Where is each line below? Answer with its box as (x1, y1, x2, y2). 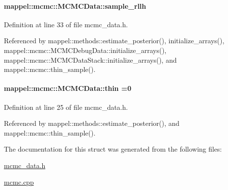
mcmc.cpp (4, 176, 34, 187)
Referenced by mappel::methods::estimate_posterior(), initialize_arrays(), (4, 35, 225, 46)
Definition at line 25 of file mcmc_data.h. (4, 102, 128, 112)
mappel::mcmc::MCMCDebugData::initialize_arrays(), (4, 45, 167, 55)
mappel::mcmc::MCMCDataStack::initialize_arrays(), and (4, 54, 177, 65)
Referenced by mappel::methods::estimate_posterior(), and (4, 118, 180, 128)
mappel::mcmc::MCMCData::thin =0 (4, 83, 131, 93)
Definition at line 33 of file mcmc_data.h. (4, 19, 128, 29)
